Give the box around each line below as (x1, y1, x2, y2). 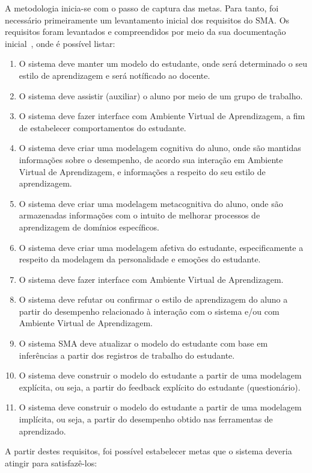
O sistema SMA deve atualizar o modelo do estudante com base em (19, 337, 268, 350)
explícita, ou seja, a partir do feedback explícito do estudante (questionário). (19, 380, 301, 393)
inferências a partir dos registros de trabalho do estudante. (19, 348, 235, 361)
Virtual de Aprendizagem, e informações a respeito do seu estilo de (19, 165, 266, 178)
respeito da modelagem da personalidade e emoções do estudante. (19, 253, 261, 265)
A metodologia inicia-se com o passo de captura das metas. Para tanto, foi (5, 2, 279, 14)
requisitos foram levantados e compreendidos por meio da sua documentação (5, 25, 286, 38)
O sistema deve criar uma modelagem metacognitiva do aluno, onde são (19, 197, 283, 209)
